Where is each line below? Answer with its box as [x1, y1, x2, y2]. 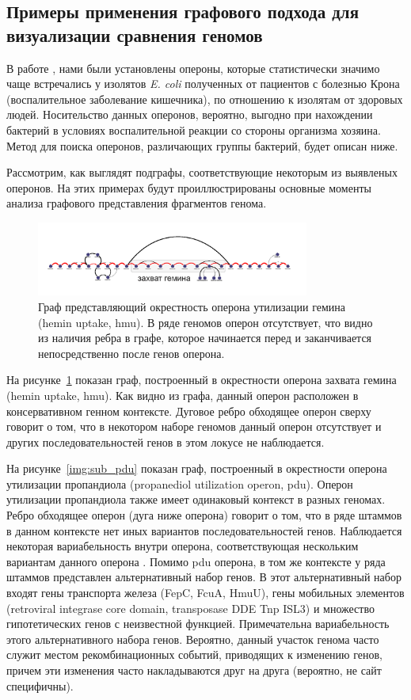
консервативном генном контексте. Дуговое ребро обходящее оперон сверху [6, 402, 371, 419]
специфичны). [6, 677, 74, 694]
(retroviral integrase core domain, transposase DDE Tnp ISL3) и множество [6, 599, 375, 616]
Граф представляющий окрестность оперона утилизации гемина [38, 298, 346, 314]
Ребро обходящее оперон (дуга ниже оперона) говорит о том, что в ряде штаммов [6, 507, 402, 523]
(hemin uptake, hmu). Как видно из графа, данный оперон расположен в [6, 386, 359, 403]
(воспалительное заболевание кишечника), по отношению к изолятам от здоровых [6, 90, 403, 107]
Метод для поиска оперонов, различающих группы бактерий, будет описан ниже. [6, 137, 398, 154]
